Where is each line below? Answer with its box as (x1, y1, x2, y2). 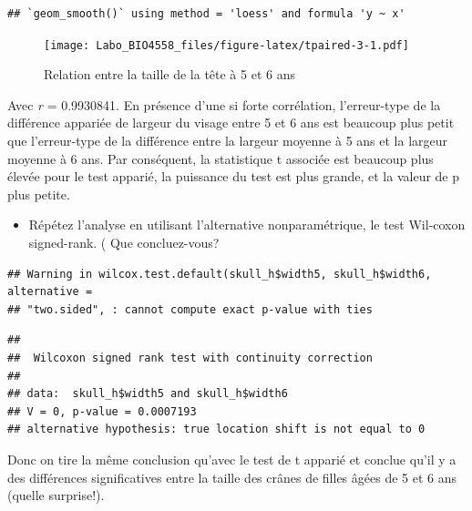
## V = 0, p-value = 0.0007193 (7, 404, 197, 418)
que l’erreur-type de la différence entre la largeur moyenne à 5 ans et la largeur (7, 131, 447, 150)
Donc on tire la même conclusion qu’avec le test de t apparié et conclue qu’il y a (7, 449, 457, 468)
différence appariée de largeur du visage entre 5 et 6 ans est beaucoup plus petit (7, 113, 455, 132)
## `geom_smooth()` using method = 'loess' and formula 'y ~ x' (7, 7, 405, 20)
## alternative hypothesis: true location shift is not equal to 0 (7, 423, 426, 436)
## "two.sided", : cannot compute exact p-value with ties (7, 302, 373, 316)
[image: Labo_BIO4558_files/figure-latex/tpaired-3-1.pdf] (44, 38, 409, 52)
